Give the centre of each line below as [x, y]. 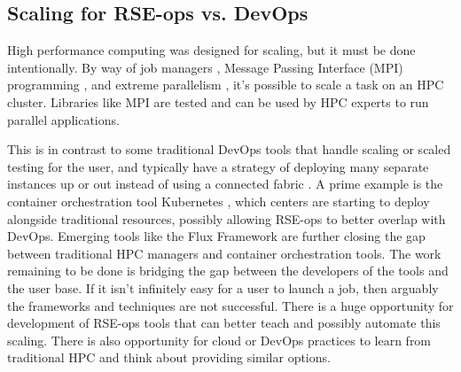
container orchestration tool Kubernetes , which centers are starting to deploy [219, 201]
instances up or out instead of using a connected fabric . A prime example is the [225, 184]
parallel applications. [63, 119]
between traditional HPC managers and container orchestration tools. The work [224, 253]
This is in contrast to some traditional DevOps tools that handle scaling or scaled [229, 149]
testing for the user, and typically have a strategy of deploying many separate [218, 166]
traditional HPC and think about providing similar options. [169, 357]
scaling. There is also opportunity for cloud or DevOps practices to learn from [219, 340]
